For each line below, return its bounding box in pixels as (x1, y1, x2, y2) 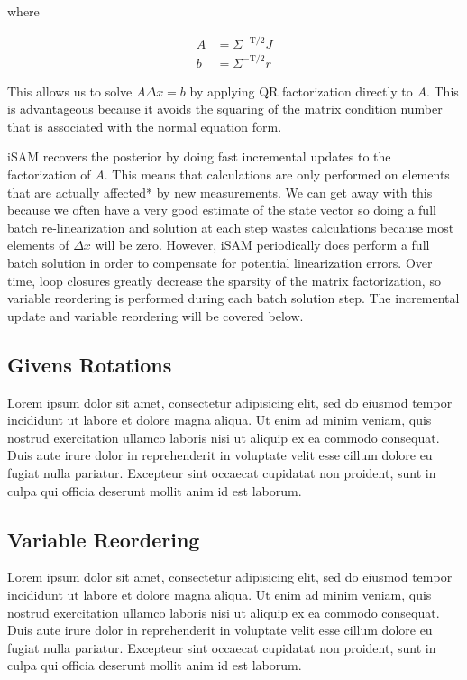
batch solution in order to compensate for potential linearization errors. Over (7, 253, 433, 271)
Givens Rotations (7, 350, 172, 378)
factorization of (7, 165, 91, 184)
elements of (7, 235, 69, 254)
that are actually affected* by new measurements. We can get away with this (7, 182, 433, 201)
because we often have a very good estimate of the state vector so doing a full (7, 200, 436, 219)
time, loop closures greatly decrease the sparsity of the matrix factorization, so (7, 271, 441, 289)
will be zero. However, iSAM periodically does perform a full (95, 235, 430, 254)
